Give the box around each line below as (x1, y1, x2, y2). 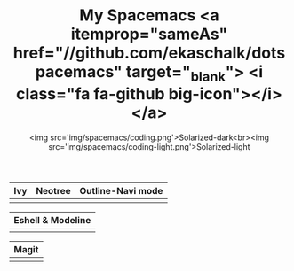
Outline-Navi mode (79, 184, 163, 197)
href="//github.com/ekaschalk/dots (12, 43, 286, 63)
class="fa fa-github (16, 83, 166, 104)
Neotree (35, 184, 71, 197)
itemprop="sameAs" (70, 24, 228, 44)
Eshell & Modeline (13, 213, 91, 226)
